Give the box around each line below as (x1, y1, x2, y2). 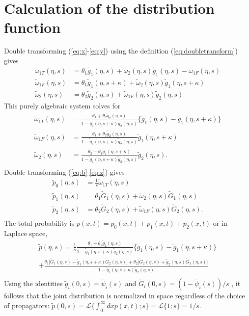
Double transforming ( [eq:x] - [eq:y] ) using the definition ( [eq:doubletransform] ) (4, 46, 238, 56)
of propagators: (4, 300, 50, 310)
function (4, 17, 61, 37)
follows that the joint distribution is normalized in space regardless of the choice (4, 290, 245, 301)
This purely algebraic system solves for (4, 100, 121, 110)
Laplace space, (4, 228, 48, 238)
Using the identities (4, 278, 63, 289)
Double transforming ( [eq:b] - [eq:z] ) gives (4, 167, 125, 177)
